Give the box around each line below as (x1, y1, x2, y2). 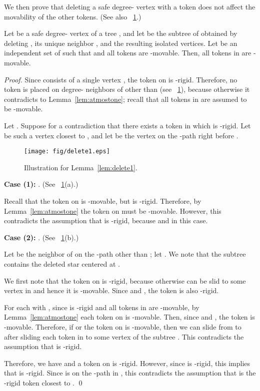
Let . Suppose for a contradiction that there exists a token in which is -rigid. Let (4, 120, 251, 130)
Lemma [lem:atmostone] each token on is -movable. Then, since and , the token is (4, 312, 255, 322)
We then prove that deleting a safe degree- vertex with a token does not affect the (4, 1, 255, 11)
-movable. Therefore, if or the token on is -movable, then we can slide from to (4, 321, 241, 332)
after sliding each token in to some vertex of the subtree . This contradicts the (4, 331, 244, 342)
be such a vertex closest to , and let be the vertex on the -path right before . (4, 130, 238, 140)
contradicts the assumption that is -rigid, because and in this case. (4, 215, 208, 226)
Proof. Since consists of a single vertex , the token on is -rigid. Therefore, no (4, 74, 237, 84)
